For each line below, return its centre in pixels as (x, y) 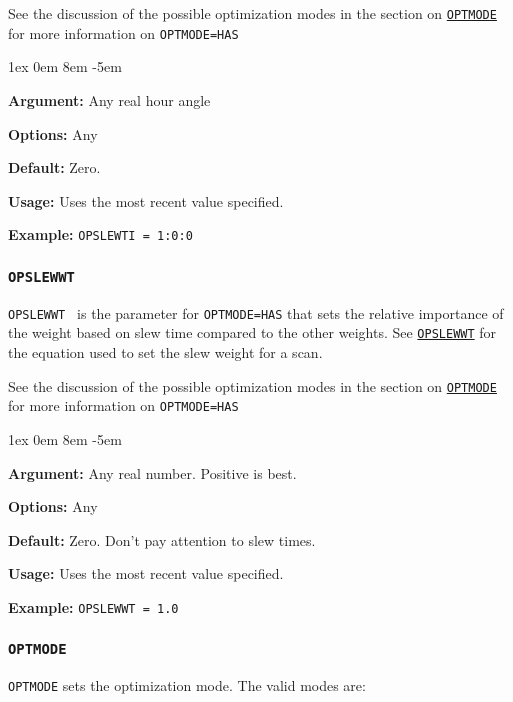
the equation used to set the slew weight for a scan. (165, 352)
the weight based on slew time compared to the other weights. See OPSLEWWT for (252, 332)
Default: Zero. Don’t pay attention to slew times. (162, 539)
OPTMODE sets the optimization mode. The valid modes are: (187, 685)
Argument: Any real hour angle (109, 99)
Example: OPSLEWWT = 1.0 (93, 606)
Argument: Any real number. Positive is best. (152, 472)
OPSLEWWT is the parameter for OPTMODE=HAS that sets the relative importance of (256, 312)
